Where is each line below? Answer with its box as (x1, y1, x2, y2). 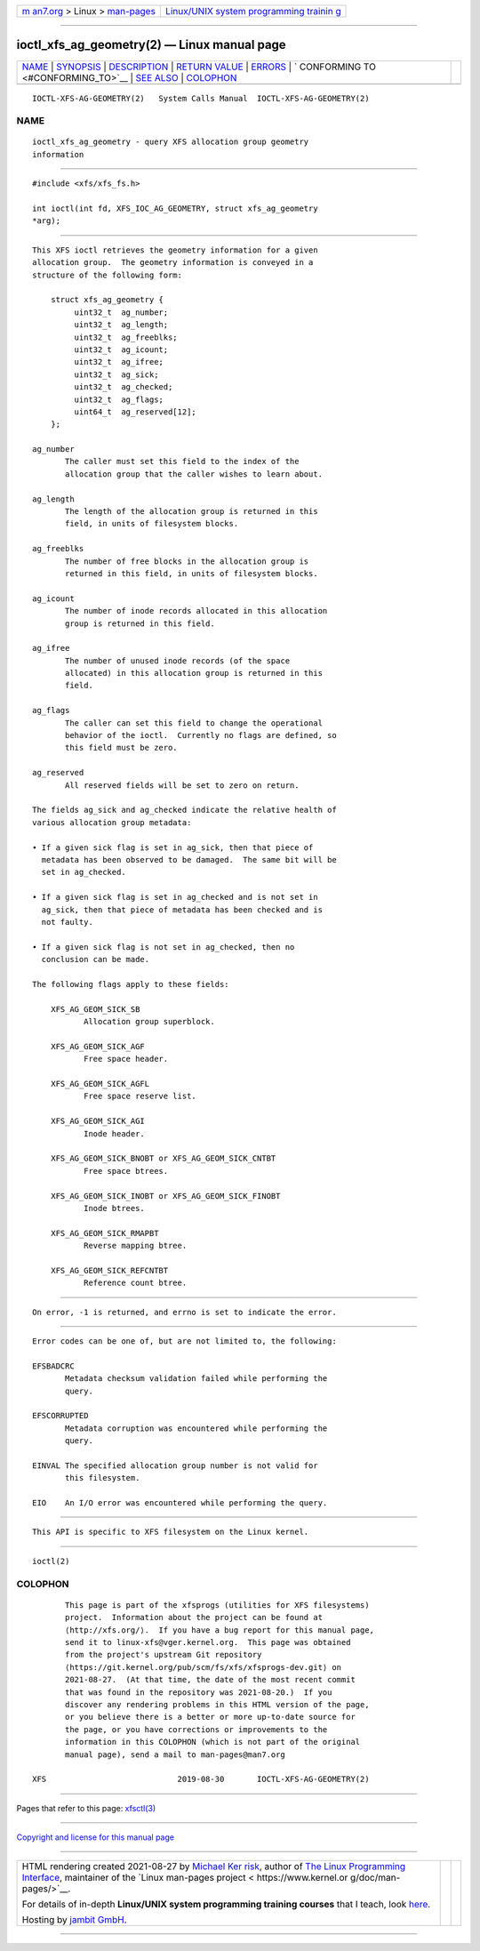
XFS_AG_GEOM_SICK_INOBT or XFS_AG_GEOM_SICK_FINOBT (50, 1191, 281, 1200)
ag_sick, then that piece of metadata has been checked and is (41, 904, 324, 915)
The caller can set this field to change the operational (65, 718, 324, 728)
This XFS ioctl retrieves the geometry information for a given (32, 245, 319, 255)
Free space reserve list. (83, 1091, 197, 1102)
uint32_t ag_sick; (74, 369, 159, 380)
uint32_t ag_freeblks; (74, 332, 178, 342)
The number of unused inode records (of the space (65, 655, 291, 666)
